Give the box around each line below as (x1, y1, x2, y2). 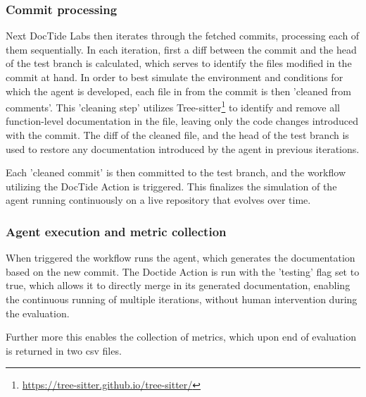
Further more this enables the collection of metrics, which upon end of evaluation (6, 329, 356, 344)
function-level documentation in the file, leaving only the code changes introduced (6, 114, 359, 128)
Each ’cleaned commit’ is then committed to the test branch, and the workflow (6, 165, 346, 180)
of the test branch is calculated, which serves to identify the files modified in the (6, 56, 352, 71)
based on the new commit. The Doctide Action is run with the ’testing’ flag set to (6, 264, 360, 279)
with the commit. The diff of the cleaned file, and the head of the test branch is (6, 128, 349, 142)
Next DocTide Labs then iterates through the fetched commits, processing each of (6, 28, 360, 43)
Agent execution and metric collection (6, 222, 227, 240)
